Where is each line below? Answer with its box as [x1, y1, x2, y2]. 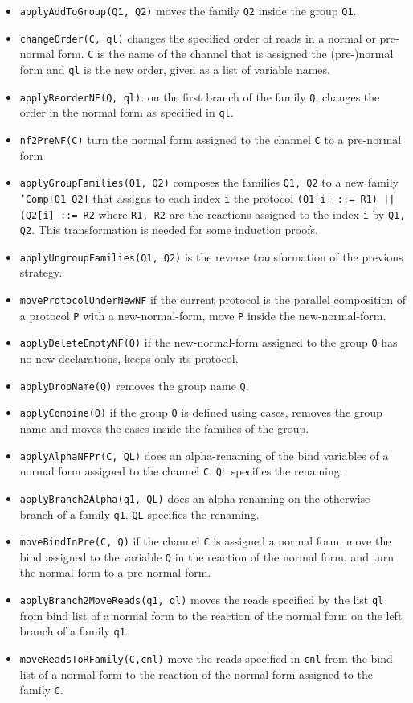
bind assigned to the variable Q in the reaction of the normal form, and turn [19, 548, 395, 565]
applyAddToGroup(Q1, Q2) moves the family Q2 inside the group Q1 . [19, 2, 357, 18]
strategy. [19, 264, 63, 281]
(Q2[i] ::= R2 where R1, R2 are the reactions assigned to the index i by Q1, [19, 205, 406, 222]
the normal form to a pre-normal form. [19, 564, 211, 581]
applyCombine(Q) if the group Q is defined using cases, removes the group [19, 404, 382, 421]
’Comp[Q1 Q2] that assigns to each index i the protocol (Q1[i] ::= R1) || [19, 189, 395, 206]
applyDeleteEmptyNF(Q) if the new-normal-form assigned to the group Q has [19, 334, 398, 351]
